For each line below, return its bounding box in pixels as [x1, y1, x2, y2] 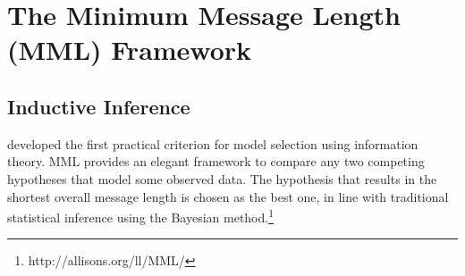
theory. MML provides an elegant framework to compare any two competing [7, 152, 425, 171]
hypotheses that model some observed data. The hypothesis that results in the [7, 169, 437, 188]
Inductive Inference [7, 92, 190, 120]
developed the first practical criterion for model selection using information [7, 134, 418, 153]
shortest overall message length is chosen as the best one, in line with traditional [7, 187, 449, 205]
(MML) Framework [7, 31, 252, 68]
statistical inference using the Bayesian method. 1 [7, 205, 275, 226]
